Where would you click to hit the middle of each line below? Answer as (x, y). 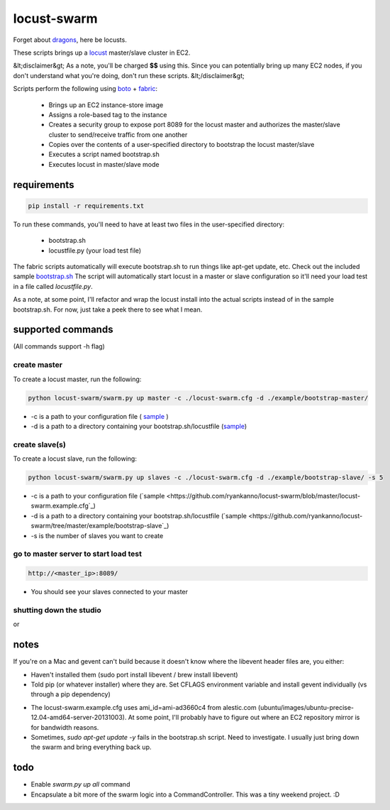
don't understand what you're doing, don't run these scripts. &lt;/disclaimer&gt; (129, 75)
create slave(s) (40, 444)
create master (38, 365)
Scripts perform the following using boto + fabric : (85, 89)
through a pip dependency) (71, 694)
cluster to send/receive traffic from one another (118, 134)
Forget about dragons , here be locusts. (70, 40)
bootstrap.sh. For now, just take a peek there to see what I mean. (108, 310)
